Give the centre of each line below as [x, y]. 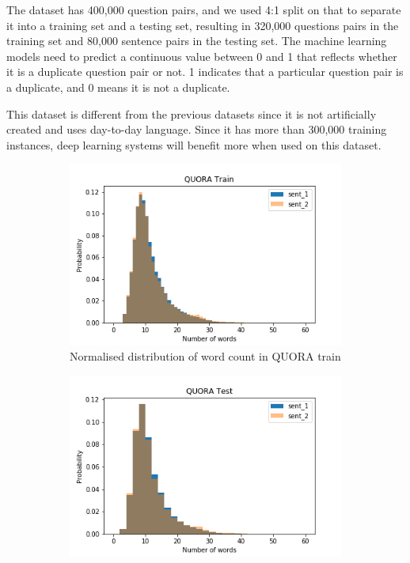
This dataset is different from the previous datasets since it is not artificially [192, 113]
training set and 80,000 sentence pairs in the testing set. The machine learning [197, 41]
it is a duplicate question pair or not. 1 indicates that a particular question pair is [205, 72]
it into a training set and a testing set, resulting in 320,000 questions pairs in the [203, 25]
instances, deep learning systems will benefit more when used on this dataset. [194, 144]
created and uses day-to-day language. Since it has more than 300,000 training [197, 129]
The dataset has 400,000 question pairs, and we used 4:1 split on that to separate [204, 9]
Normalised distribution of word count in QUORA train [205, 356]
